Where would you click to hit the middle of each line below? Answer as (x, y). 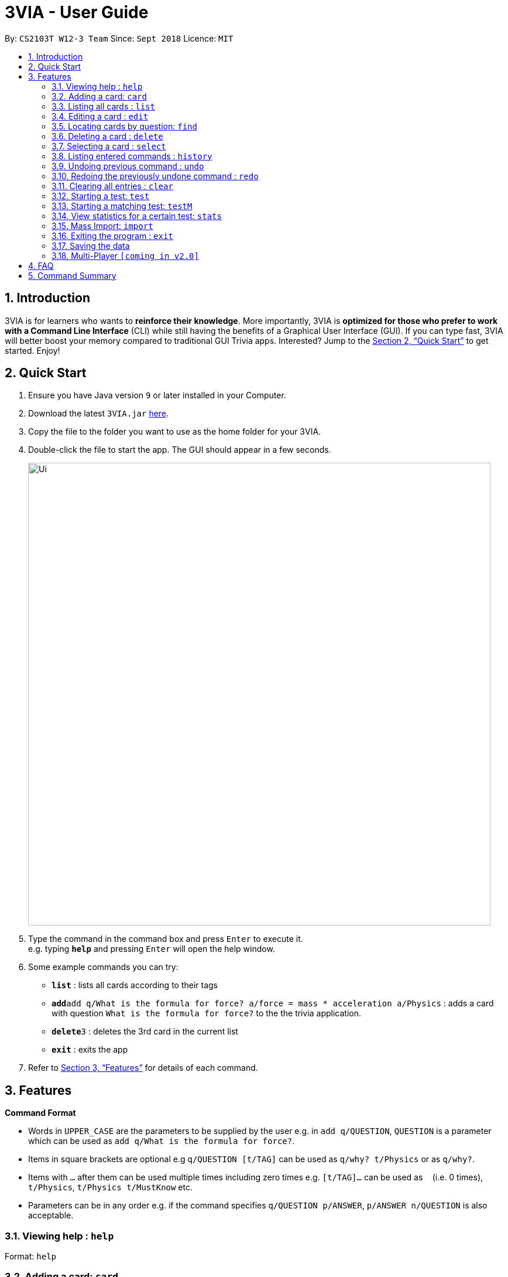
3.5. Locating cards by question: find (124, 126)
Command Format (40, 1113)
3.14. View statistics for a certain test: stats (137, 216)
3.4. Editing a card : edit (100, 116)
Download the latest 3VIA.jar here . (99, 414)
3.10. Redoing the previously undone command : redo (155, 176)
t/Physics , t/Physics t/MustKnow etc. (110, 1187)
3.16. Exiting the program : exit (112, 235)
